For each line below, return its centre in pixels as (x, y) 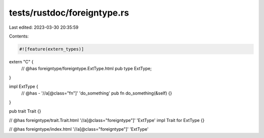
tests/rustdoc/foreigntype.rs (69, 13)
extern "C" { (21, 61)
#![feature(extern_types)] (52, 49)
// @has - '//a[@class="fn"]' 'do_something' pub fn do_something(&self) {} (97, 93)
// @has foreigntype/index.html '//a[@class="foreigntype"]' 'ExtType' (79, 129)
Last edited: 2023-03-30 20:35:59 (44, 27)
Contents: (19, 36)
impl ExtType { (24, 87)
